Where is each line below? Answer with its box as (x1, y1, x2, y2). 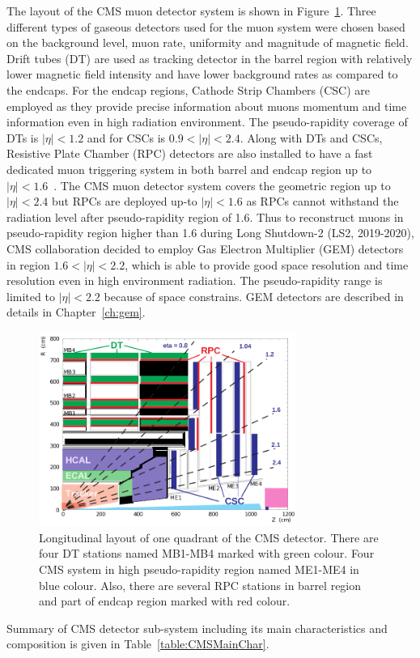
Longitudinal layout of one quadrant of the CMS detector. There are (39, 529, 379, 546)
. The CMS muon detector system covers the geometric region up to (53, 176, 391, 193)
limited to (6, 287, 55, 304)
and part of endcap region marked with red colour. (39, 592, 291, 609)
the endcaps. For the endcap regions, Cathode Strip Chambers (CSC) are (6, 81, 371, 98)
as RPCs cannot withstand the (246, 193, 399, 210)
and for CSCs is (87, 129, 166, 146)
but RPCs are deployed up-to (51, 193, 197, 210)
